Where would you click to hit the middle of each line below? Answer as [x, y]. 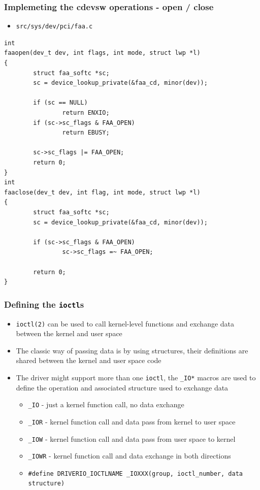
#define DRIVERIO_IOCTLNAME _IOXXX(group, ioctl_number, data [135, 473]
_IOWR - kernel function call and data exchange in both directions [129, 456]
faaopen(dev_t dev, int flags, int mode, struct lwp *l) [102, 53]
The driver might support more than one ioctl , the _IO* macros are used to [136, 377]
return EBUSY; [86, 133]
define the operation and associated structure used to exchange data [122, 387]
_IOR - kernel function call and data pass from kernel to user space [132, 421]
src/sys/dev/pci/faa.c [54, 27]
